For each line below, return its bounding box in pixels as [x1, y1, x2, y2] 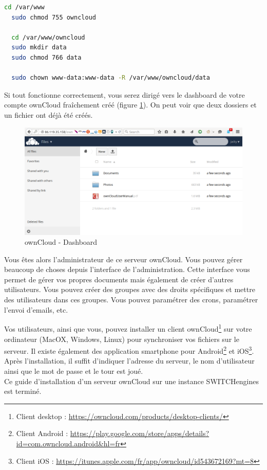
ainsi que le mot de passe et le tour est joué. [4, 365, 143, 376]
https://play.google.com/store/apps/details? [70, 428, 209, 439]
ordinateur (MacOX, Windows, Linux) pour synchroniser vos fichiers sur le [4, 333, 239, 344]
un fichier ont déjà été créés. [4, 109, 93, 120]
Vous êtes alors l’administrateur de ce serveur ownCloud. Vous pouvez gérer [4, 254, 243, 264]
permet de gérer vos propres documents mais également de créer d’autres [4, 274, 234, 284]
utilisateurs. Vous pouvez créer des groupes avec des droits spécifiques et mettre [4, 284, 255, 295]
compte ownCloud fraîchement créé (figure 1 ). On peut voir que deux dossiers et [4, 99, 257, 110]
